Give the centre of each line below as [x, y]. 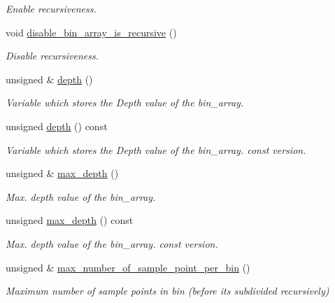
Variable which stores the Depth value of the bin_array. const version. [156, 149]
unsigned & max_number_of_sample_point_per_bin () [128, 267]
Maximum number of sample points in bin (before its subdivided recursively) [167, 291]
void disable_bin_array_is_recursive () [91, 32]
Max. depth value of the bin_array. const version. [112, 243]
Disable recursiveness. [52, 56]
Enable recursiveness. [51, 8]
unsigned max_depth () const [70, 220]
